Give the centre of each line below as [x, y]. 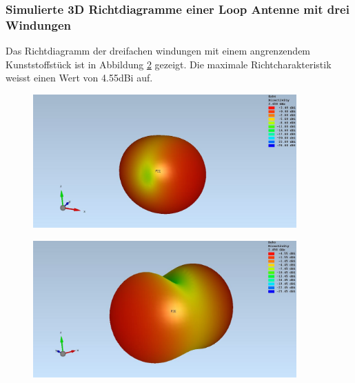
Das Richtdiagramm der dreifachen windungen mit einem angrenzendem [158, 51]
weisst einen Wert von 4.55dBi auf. [79, 78]
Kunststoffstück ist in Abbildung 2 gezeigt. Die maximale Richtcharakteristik [169, 64]
